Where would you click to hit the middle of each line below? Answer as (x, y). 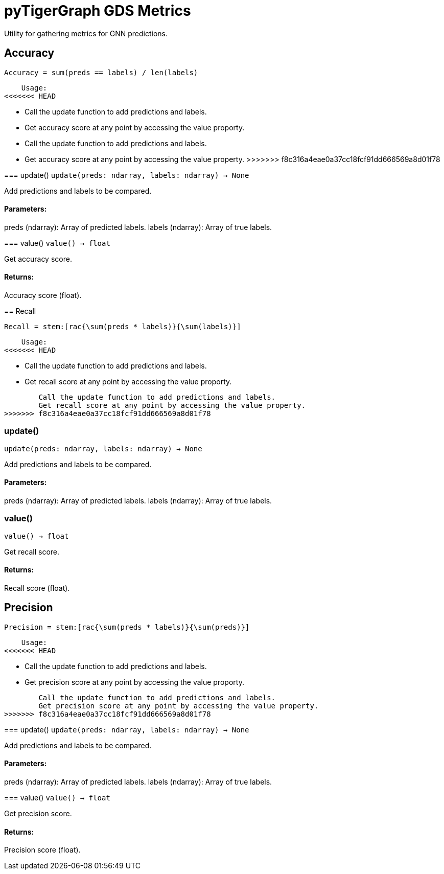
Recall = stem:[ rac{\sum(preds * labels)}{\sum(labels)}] (123, 327)
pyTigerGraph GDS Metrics (98, 11)
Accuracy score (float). (43, 295)
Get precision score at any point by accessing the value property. (179, 706)
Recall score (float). (37, 588)
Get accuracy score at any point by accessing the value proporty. (135, 127)
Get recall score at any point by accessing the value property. (172, 406)
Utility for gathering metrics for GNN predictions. (86, 33)
